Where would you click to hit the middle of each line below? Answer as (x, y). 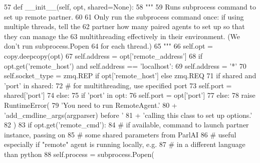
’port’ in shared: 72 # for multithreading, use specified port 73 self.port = (118, 85)
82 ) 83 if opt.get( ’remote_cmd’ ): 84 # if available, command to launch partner (126, 125)
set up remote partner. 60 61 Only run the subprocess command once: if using (124, 16)
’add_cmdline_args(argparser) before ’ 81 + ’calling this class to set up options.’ (128, 115)
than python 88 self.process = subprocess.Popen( (79, 154)
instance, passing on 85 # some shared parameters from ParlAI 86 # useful (120, 134)
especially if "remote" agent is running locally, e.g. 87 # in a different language (125, 144)
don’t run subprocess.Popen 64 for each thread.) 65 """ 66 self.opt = (108, 46)
